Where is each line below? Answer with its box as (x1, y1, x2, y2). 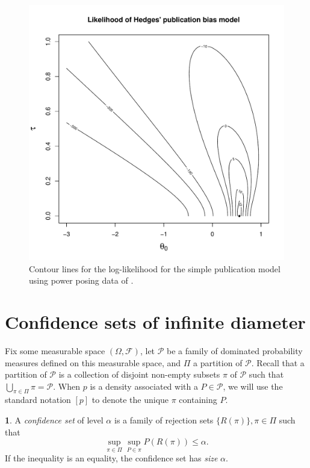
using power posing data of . (29, 274, 134, 287)
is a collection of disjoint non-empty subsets (58, 368, 220, 381)
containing (179, 393, 217, 406)
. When (53, 379, 80, 392)
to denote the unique (91, 393, 169, 406)
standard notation (5, 393, 71, 406)
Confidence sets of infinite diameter (5, 309, 306, 334)
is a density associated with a (90, 379, 198, 392)
